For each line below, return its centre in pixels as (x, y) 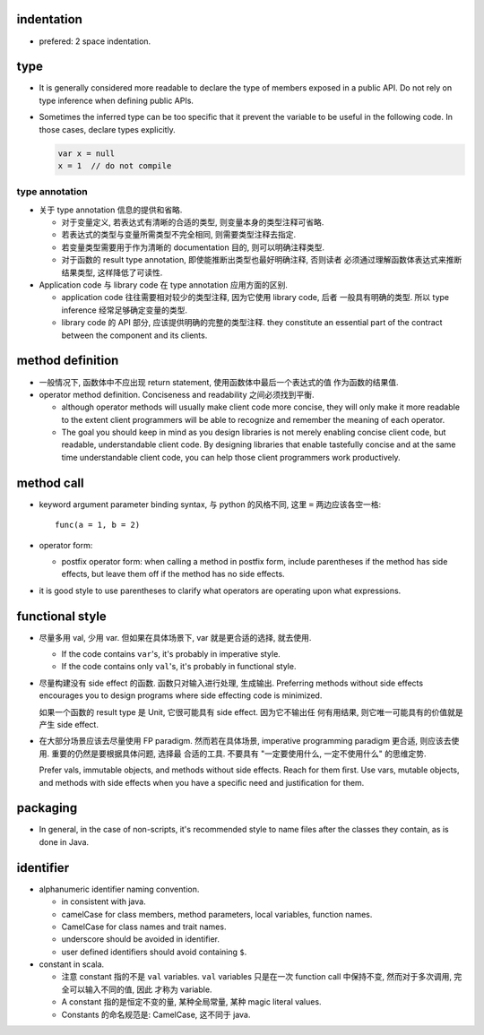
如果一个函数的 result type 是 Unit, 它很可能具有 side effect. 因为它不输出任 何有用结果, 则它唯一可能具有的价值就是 (251, 712)
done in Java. (64, 841)
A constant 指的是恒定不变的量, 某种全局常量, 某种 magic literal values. (191, 1002)
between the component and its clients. (134, 335)
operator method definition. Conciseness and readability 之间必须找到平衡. (177, 394)
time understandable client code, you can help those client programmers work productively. (231, 457)
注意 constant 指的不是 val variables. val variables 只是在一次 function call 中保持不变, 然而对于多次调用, (257, 977)
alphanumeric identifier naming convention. (119, 889)
